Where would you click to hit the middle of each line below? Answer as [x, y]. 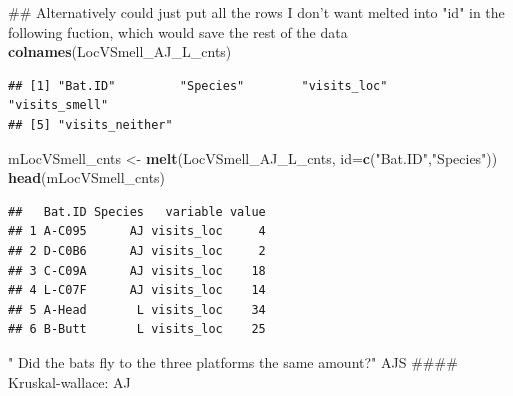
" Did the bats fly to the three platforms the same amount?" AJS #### [233, 361]
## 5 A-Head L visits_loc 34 [137, 309]
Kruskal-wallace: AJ [69, 381]
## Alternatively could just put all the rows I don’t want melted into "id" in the [256, 12]
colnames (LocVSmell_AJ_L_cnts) [120, 51]
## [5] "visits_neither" [90, 124]
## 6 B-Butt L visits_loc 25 [137, 329]
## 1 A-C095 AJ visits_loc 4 [137, 231]
